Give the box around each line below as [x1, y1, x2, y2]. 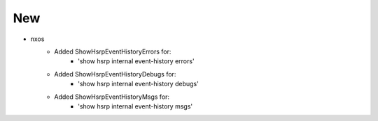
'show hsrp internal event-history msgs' [78, 102, 192, 111]
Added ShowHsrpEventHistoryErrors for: [54, 47, 171, 56]
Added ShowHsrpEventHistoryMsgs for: [54, 92, 170, 101]
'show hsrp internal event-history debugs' [78, 80, 199, 88]
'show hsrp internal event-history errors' [78, 57, 195, 65]
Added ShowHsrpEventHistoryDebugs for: [54, 70, 176, 78]
